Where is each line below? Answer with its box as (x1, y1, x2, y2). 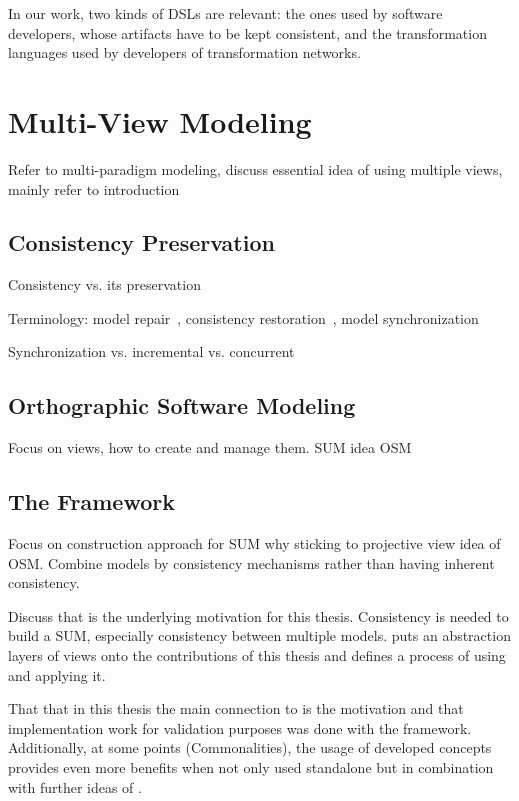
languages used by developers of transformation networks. (8, 42, 361, 63)
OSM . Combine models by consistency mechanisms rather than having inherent (8, 552, 495, 573)
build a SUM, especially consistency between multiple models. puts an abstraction (8, 625, 511, 646)
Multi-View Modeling (8, 100, 312, 141)
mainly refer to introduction (8, 178, 180, 199)
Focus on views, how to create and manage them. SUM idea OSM (8, 437, 412, 458)
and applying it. (8, 664, 106, 685)
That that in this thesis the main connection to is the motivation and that (8, 698, 464, 719)
